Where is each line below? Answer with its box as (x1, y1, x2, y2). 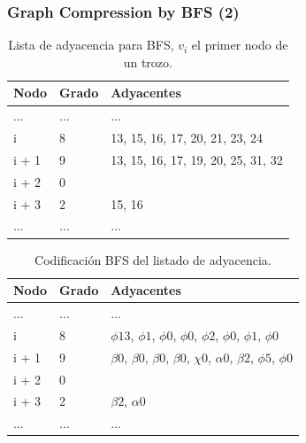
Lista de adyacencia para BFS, (8, 35, 174, 54)
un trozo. (123, 52, 172, 71)
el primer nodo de (191, 35, 288, 54)
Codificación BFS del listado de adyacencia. (34, 250, 272, 268)
